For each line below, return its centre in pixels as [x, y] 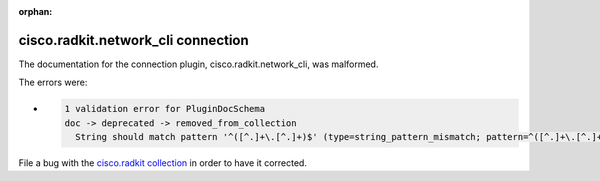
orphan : [35, 11]
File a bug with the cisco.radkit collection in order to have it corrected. [162, 163]
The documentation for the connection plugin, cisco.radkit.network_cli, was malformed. [198, 64]
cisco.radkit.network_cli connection [133, 40]
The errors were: [53, 82]
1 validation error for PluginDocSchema [164, 109]
